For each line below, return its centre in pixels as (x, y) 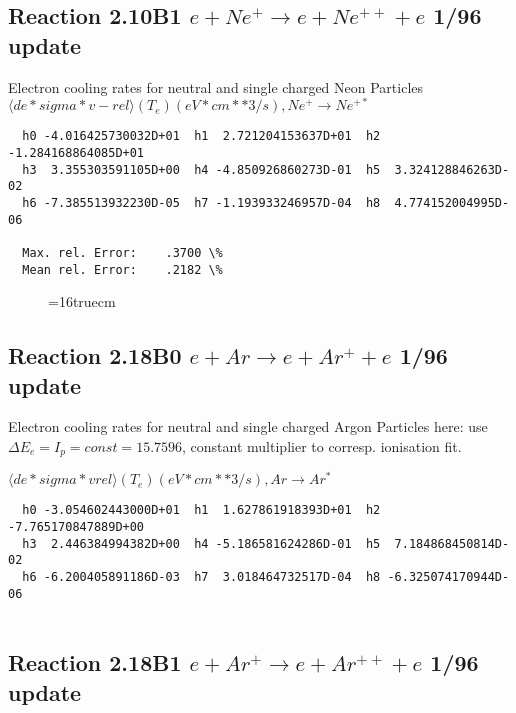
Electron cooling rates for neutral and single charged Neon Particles (216, 86)
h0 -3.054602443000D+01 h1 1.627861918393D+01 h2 (201, 510)
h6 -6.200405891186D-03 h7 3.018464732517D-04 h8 (201, 577)
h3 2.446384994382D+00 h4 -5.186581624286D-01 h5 (201, 543)
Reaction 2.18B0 (95, 355)
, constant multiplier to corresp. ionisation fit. (322, 445)
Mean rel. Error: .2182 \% (122, 269)
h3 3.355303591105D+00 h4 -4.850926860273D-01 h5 (201, 169)
